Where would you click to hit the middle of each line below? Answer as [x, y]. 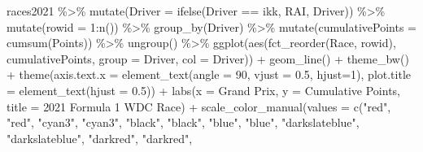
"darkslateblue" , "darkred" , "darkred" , [100, 138]
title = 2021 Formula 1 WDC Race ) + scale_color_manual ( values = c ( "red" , [199, 106]
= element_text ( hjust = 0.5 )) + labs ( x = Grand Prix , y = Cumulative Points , [204, 90]
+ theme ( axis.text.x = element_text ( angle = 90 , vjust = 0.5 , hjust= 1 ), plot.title [209, 74]
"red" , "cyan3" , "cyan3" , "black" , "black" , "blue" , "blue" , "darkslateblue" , [183, 122]
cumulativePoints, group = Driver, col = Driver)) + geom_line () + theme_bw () [208, 58]
